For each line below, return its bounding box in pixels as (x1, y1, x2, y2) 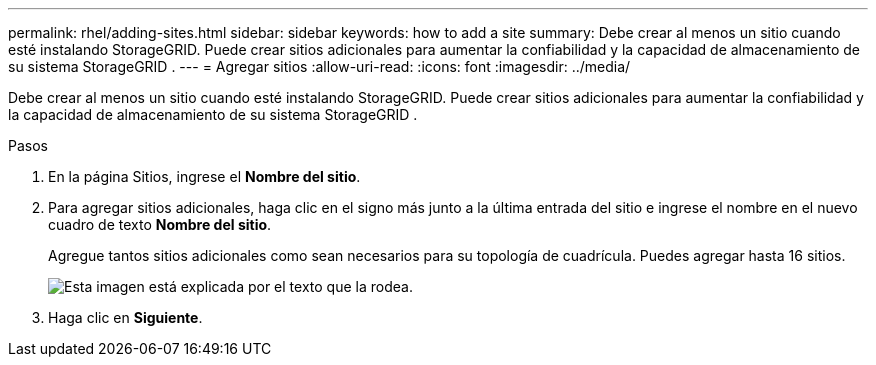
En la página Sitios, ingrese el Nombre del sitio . (48, 168, 361, 185)
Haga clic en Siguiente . (48, 309, 203, 326)
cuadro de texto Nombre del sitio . (48, 216, 272, 233)
